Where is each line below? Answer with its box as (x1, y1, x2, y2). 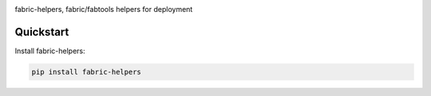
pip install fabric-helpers (31, 67, 141, 76)
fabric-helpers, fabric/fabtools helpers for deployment (14, 5, 193, 13)
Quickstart (14, 25, 69, 39)
